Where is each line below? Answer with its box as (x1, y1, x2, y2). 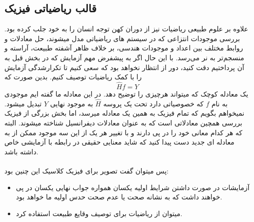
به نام (211, 98, 228, 108)
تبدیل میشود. (4, 98, 42, 108)
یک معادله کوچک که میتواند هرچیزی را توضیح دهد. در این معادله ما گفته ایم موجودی (4, 88, 249, 99)
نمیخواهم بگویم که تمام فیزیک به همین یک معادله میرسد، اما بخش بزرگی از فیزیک (4, 108, 245, 118)
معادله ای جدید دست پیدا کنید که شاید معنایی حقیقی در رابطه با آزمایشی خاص (4, 137, 234, 147)
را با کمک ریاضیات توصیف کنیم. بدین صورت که (4, 72, 142, 82)
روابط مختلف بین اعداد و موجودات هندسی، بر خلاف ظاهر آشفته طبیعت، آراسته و (4, 43, 243, 53)
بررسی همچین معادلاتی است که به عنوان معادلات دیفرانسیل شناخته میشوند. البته (4, 117, 242, 127)
